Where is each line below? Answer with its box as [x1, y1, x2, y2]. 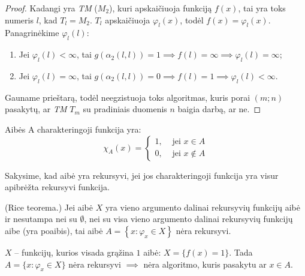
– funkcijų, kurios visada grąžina [14, 245, 134, 258]
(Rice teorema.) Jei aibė [5, 200, 93, 213]
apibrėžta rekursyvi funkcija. [5, 181, 110, 193]
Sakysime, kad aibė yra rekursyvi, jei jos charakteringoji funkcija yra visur [5, 169, 279, 181]
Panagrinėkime [5, 26, 59, 39]
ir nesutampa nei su [5, 212, 77, 225]
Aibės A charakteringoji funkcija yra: [5, 122, 141, 135]
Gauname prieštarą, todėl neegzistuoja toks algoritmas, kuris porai [5, 91, 250, 103]
